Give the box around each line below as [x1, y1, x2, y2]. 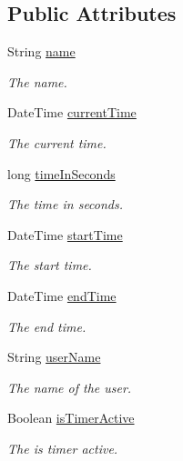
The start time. [7, 256, 92, 275]
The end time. [7, 316, 86, 336]
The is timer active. [7, 438, 118, 457]
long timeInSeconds [7, 164, 116, 183]
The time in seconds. [7, 195, 124, 214]
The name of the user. [7, 377, 132, 396]
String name [7, 42, 76, 61]
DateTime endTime [7, 286, 117, 305]
